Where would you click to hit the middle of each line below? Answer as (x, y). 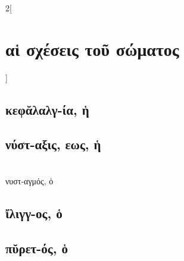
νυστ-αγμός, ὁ (29, 180)
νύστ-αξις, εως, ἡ (53, 144)
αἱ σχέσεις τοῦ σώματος (92, 48)
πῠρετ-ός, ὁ (37, 248)
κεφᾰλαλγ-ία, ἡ (47, 109)
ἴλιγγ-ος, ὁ (34, 213)
